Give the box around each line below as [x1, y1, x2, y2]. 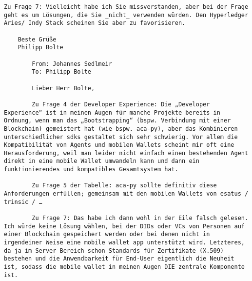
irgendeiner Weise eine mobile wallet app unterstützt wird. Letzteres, [4, 239, 245, 246]
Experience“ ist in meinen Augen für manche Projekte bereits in [4, 109, 220, 116]
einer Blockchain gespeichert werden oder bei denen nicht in [4, 231, 210, 238]
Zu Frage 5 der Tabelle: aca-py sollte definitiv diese [32, 182, 217, 189]
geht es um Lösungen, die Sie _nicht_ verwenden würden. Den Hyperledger [4, 11, 249, 19]
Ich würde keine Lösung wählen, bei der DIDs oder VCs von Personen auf [4, 222, 245, 230]
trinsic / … [4, 198, 42, 205]
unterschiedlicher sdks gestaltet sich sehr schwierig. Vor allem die [4, 133, 238, 140]
